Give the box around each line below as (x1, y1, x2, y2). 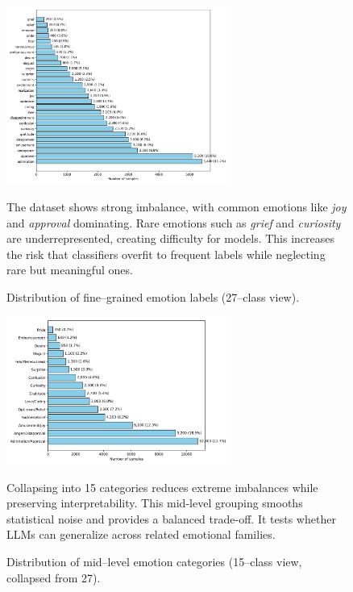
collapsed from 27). (6, 569, 101, 586)
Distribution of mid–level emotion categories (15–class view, (6, 553, 302, 570)
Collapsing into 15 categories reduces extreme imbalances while (6, 478, 318, 495)
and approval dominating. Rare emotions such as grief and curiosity (6, 214, 341, 231)
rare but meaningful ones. (6, 261, 133, 278)
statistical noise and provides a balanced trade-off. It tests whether (6, 510, 336, 527)
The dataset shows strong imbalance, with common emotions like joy (6, 198, 347, 215)
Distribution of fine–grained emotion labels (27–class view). (6, 288, 300, 305)
